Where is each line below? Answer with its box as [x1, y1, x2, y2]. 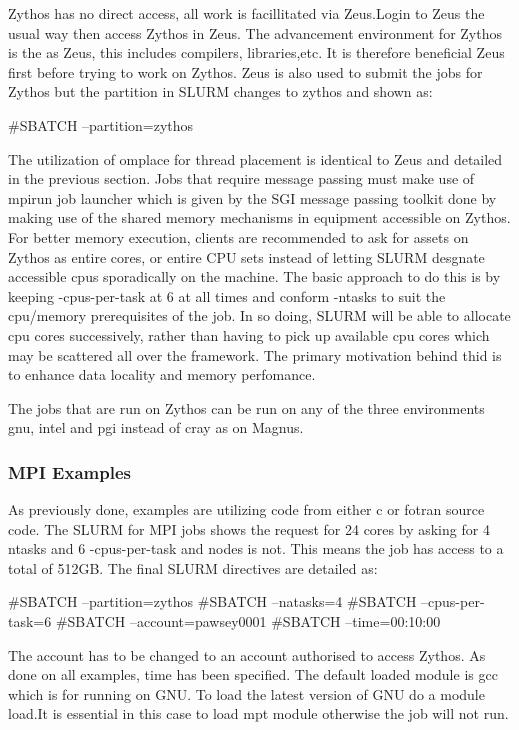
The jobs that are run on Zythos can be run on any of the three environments [8, 397, 485, 418]
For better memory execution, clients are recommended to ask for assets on [8, 226, 469, 247]
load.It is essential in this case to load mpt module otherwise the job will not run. [8, 703, 509, 724]
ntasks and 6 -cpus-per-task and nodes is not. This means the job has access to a [8, 538, 504, 559]
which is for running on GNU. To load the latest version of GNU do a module [8, 683, 485, 704]
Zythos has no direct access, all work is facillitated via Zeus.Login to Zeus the [8, 3, 485, 23]
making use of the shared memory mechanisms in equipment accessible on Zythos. [8, 207, 511, 228]
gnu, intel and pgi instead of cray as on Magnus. [8, 417, 304, 438]
